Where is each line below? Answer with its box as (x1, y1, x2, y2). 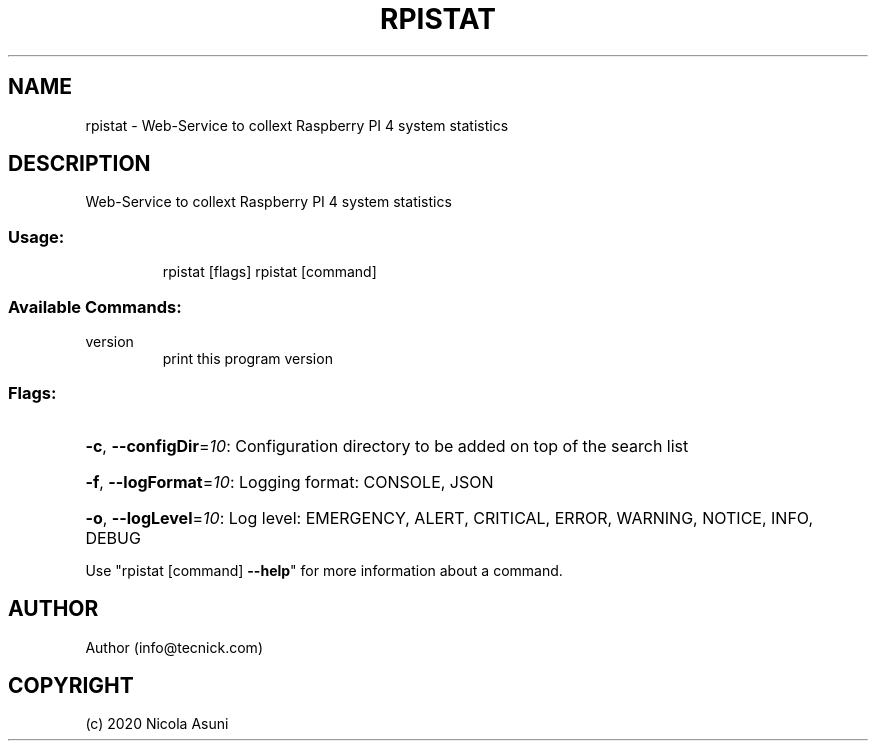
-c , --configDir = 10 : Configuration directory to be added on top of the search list (85, 435, 689, 456)
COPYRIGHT (8, 672, 134, 698)
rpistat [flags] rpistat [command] (162, 263, 377, 281)
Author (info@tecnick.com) (85, 638, 263, 656)
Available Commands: (8, 296, 182, 317)
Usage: (8, 226, 65, 247)
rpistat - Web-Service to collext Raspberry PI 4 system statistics (85, 116, 509, 134)
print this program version (162, 349, 333, 367)
